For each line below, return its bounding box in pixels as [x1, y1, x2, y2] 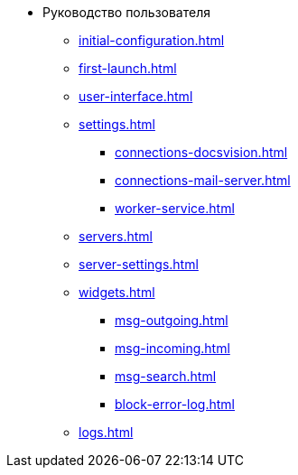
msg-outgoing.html [115, 312, 228, 328]
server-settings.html [79, 256, 199, 272]
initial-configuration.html [79, 33, 225, 48]
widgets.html [79, 284, 155, 300]
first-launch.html [79, 61, 177, 76]
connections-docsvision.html [115, 144, 288, 160]
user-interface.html [79, 88, 193, 104]
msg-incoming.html [115, 340, 230, 356]
